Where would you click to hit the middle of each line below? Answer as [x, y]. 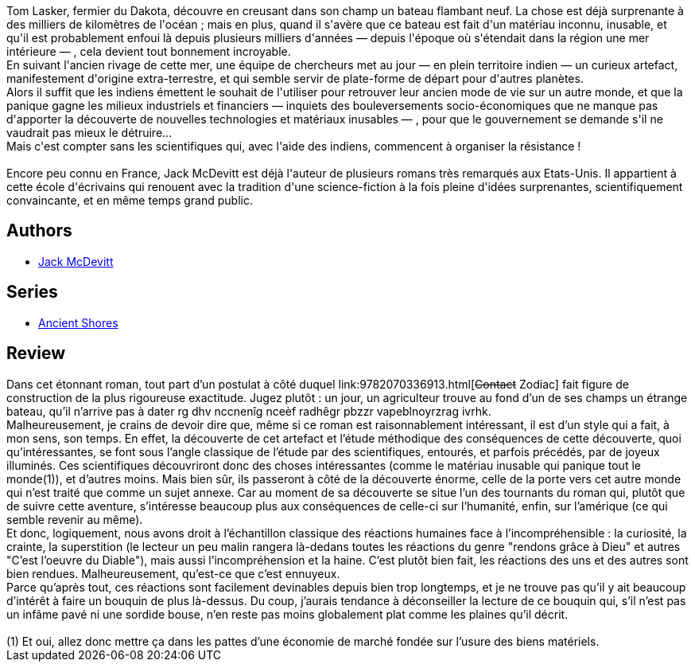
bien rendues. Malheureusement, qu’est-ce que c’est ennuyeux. [173, 573]
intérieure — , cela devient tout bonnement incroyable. [149, 51]
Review [36, 354]
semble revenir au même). [75, 519]
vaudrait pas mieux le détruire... [89, 133]
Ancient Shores [78, 322]
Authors [39, 231]
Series [32, 292]
